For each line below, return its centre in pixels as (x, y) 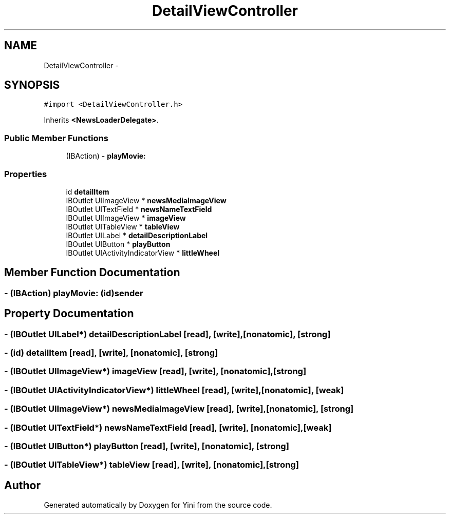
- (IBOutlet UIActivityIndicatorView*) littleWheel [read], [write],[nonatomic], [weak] (174, 390)
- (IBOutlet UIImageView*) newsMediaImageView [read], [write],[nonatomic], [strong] (179, 409)
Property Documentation (69, 314)
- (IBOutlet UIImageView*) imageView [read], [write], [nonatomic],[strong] (155, 371)
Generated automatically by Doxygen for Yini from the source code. (158, 505)
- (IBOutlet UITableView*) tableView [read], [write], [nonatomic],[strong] (152, 465)
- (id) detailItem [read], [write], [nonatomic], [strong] (111, 353)
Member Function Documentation (92, 273)
